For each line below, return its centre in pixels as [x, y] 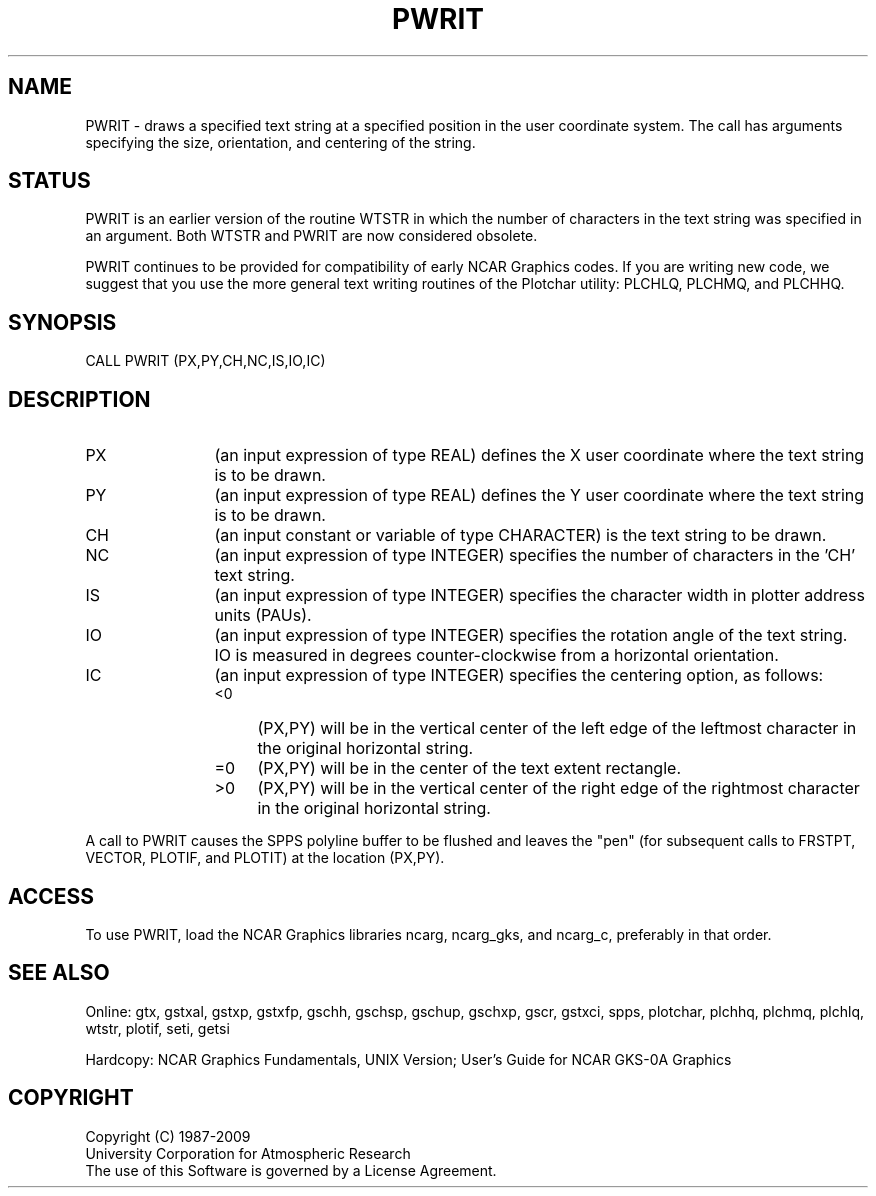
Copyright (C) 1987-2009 [168, 1136]
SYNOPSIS [62, 322]
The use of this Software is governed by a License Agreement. [291, 1170]
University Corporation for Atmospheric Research [248, 1153]
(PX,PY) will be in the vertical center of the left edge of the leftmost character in [557, 728]
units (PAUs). [263, 615]
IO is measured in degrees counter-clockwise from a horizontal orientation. [496, 655]
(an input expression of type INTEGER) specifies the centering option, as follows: [519, 675]
